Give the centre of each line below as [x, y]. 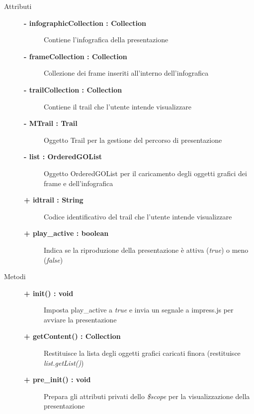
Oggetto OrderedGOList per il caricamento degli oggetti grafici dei [145, 173]
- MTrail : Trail [51, 123]
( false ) [53, 259]
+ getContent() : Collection [72, 336]
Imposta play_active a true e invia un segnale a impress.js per [139, 310]
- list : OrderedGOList [63, 156]
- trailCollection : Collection [73, 89]
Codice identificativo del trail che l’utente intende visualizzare [138, 216]
